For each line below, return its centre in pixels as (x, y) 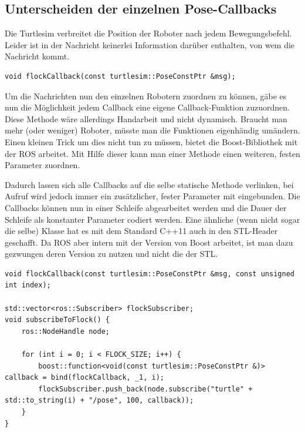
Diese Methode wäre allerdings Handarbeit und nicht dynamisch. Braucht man (146, 118)
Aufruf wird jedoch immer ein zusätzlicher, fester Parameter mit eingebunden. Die (152, 196)
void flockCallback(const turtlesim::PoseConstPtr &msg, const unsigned (150, 274)
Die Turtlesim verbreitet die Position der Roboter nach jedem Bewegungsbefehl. (148, 33)
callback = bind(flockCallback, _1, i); (85, 378)
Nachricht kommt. (37, 56)
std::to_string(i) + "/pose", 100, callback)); (99, 401)
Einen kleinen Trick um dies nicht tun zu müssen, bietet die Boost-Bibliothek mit (151, 141)
